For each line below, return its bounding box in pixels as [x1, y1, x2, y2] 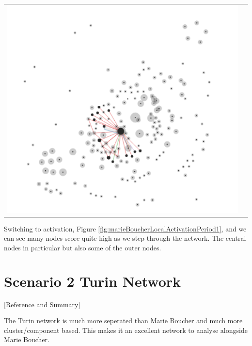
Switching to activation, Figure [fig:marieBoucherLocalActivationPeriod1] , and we [4, 223, 247, 233]
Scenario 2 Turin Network [4, 271, 181, 291]
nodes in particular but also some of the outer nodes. [4, 242, 161, 252]
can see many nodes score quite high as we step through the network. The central [4, 233, 246, 243]
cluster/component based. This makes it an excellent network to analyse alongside [4, 325, 248, 335]
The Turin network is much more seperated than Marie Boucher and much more [4, 315, 243, 326]
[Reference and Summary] [4, 299, 80, 309]
